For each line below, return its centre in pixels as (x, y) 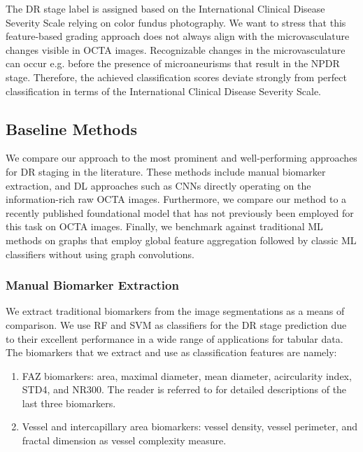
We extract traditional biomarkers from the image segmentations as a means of (175, 311)
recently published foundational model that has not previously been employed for (180, 212)
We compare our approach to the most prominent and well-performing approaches (181, 158)
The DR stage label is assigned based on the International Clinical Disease (165, 8)
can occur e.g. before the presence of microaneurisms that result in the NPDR (173, 63)
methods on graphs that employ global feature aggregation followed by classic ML (181, 240)
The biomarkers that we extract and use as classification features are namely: (171, 352)
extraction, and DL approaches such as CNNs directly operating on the (158, 185)
